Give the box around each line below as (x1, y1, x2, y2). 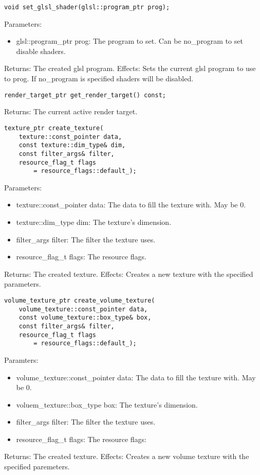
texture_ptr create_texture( (4, 124, 104, 132)
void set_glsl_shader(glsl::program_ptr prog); (4, 4, 170, 11)
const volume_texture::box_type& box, (18, 314, 152, 322)
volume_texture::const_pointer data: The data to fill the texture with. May (16, 372, 256, 382)
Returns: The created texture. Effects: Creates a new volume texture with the (4, 451, 249, 462)
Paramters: (4, 354, 39, 365)
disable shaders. (16, 45, 66, 56)
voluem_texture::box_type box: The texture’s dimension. (16, 399, 198, 410)
